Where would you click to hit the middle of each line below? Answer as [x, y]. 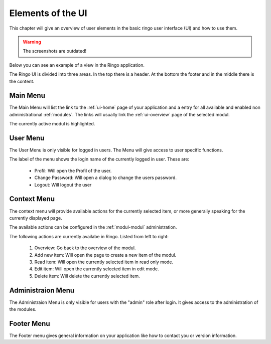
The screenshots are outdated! [55, 51]
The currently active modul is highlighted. [52, 124]
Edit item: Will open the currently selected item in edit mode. [97, 269]
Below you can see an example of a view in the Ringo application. [77, 65]
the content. [22, 81]
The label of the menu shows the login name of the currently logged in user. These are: [99, 159]
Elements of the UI [48, 13]
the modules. [23, 309]
